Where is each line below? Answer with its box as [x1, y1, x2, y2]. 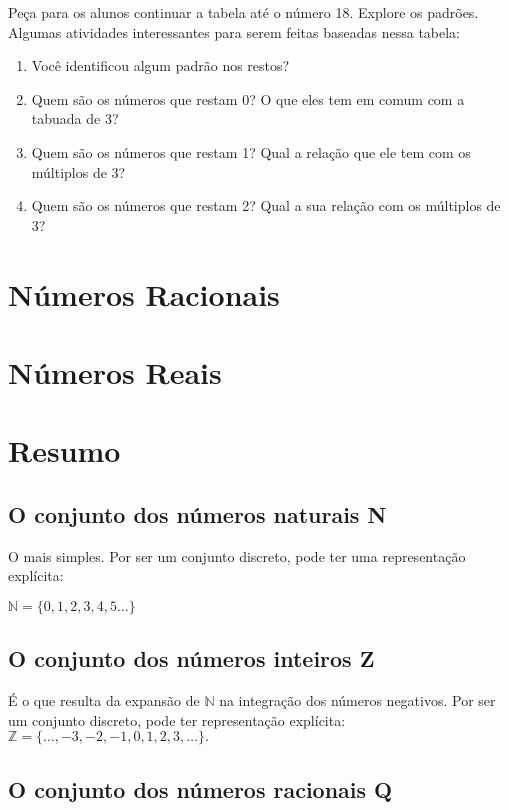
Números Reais [8, 351, 222, 392]
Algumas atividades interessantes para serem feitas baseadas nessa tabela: [8, 21, 461, 42]
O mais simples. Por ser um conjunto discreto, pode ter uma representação [8, 545, 466, 566]
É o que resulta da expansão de [8, 690, 200, 711]
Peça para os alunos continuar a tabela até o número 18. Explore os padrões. [8, 2, 479, 22]
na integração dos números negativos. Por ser [219, 690, 496, 711]
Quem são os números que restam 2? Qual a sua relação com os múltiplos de [31, 195, 501, 216]
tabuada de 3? [31, 108, 119, 129]
